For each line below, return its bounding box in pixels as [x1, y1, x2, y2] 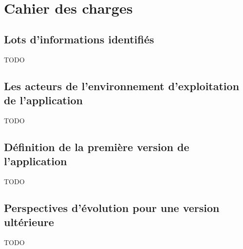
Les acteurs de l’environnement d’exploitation [4, 78, 240, 93]
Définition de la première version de [4, 139, 189, 154]
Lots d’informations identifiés [4, 31, 154, 46]
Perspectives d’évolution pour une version [4, 200, 220, 215]
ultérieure [4, 214, 54, 230]
